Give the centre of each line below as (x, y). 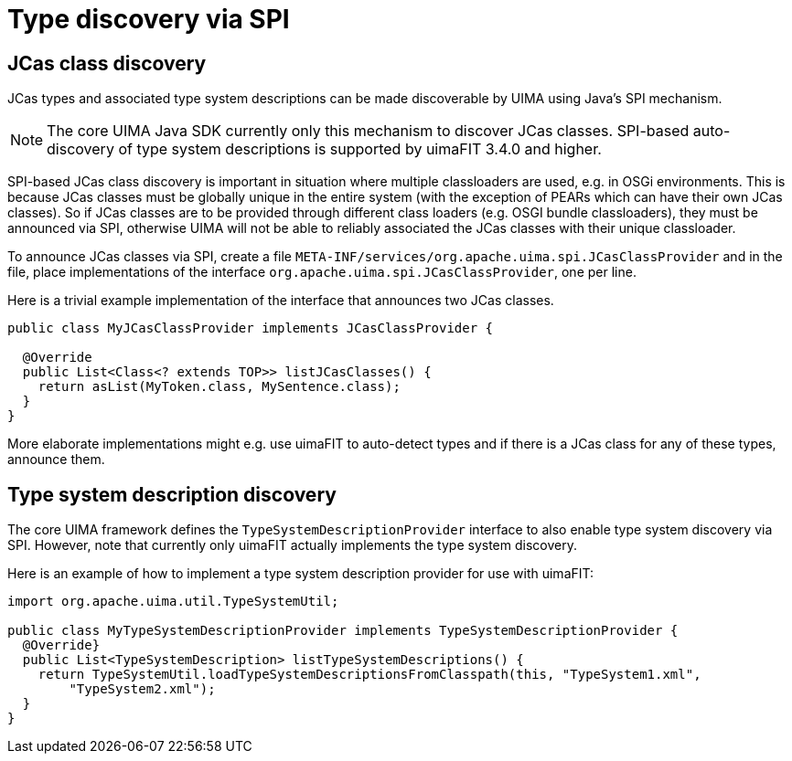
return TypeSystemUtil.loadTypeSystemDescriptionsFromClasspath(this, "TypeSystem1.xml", (369, 675)
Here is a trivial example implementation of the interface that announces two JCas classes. (281, 301)
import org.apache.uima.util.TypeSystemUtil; (173, 602)
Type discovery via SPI (149, 19)
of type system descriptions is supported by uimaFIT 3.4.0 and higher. (360, 149)
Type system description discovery (172, 494)
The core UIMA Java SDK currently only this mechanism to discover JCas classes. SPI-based (368, 131)
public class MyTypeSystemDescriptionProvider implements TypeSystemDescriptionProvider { (343, 631)
